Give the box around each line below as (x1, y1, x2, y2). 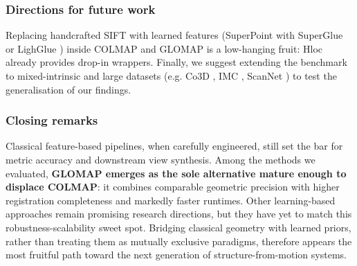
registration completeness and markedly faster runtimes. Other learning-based (6, 193, 336, 207)
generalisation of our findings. (6, 82, 131, 96)
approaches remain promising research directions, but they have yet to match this (6, 206, 352, 221)
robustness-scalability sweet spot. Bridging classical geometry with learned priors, (6, 220, 351, 234)
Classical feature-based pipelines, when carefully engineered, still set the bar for (6, 139, 343, 153)
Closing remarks (6, 112, 98, 129)
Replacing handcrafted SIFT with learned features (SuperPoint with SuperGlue (6, 28, 343, 42)
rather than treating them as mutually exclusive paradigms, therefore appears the (6, 233, 352, 248)
